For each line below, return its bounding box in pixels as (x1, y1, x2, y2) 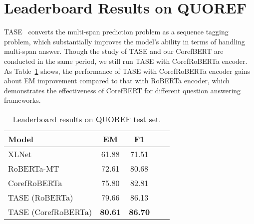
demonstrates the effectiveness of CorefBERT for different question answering (4, 85, 241, 95)
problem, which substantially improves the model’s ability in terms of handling (4, 36, 245, 46)
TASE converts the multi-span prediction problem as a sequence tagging (4, 26, 229, 37)
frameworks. (4, 95, 41, 105)
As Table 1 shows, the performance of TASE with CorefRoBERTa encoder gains (4, 65, 251, 76)
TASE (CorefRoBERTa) (8, 206, 92, 218)
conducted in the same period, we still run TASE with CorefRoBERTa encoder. (4, 55, 248, 66)
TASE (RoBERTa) (8, 191, 73, 203)
